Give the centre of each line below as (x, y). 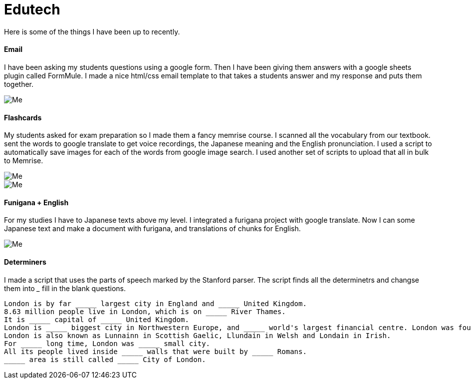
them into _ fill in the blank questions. (65, 288)
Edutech (32, 9)
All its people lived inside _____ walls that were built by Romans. (155, 351)
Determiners (25, 262)
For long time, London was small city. (107, 343)
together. (19, 84)
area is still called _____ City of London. (118, 359)
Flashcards (23, 117)
